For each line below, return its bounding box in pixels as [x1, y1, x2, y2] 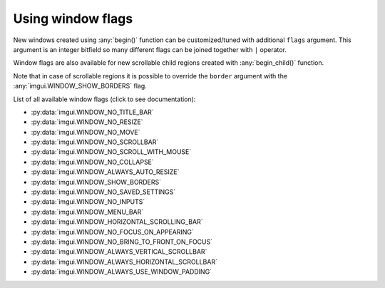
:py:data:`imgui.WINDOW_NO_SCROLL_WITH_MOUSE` [31, 148, 192, 156]
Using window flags [13, 11, 133, 26]
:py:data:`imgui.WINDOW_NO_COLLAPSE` [31, 158, 155, 166]
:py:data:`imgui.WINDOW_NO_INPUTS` [31, 197, 145, 206]
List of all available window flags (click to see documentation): [13, 95, 196, 103]
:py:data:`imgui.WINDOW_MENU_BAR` [31, 207, 144, 216]
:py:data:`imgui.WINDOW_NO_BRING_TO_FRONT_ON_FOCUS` [31, 237, 213, 246]
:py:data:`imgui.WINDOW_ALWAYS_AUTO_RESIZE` [31, 168, 180, 176]
